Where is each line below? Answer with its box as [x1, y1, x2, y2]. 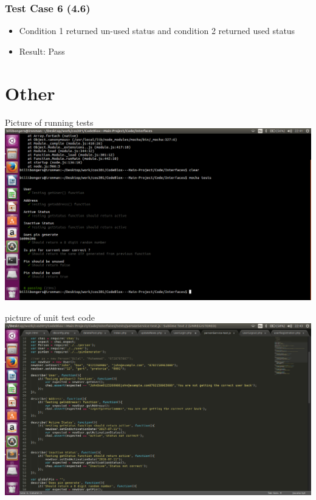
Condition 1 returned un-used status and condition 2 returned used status [19, 24, 295, 37]
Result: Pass [19, 44, 65, 57]
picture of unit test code [5, 310, 95, 323]
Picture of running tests [5, 115, 94, 128]
